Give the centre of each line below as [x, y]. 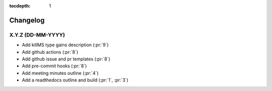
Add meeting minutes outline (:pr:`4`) [60, 73]
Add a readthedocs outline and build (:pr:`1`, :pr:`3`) [75, 80]
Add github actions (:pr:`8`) [50, 52]
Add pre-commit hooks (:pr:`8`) [54, 66]
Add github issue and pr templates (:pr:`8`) [66, 59]
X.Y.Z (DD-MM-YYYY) [37, 35]
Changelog [27, 20]
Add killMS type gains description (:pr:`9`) [65, 45]
